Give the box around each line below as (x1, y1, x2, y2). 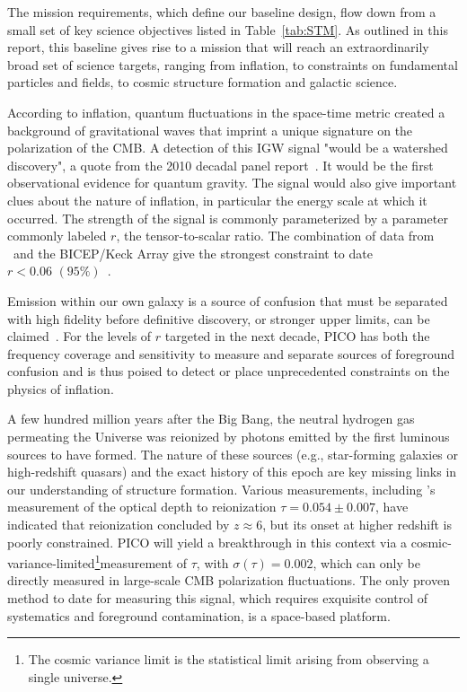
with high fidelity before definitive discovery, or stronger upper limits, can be (7, 309, 430, 328)
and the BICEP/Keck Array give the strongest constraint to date (13, 243, 373, 262)
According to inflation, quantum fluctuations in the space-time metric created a (7, 102, 445, 121)
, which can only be (313, 553, 420, 572)
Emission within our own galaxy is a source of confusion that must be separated (7, 291, 448, 310)
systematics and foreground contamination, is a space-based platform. (7, 606, 391, 625)
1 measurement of (94, 551, 188, 572)
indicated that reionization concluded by (7, 515, 230, 534)
